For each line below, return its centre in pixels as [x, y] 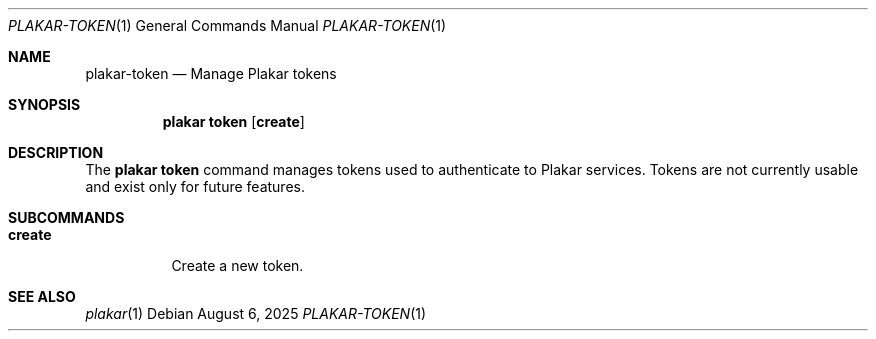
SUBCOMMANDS [66, 217]
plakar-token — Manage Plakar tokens [211, 73]
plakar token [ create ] [233, 121]
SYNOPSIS [44, 104]
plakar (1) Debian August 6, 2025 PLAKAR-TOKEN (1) [256, 313]
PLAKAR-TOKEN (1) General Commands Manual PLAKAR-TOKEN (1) [227, 25]
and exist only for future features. [195, 186]
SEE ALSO [42, 296]
